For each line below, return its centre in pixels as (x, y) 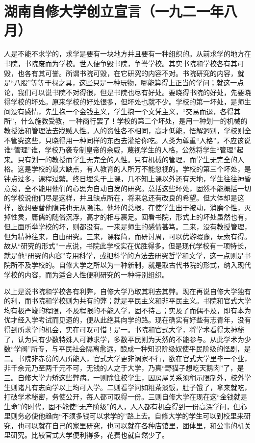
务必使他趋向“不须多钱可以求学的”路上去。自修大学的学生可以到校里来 (131, 416)
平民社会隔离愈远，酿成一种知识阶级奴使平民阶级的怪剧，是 (155, 349)
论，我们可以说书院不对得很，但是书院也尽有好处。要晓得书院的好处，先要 (124, 92)
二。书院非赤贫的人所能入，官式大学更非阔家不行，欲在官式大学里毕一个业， (127, 358)
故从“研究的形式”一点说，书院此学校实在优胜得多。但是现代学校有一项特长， (127, 246)
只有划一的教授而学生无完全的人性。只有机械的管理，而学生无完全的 (127, 159)
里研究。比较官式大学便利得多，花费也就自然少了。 (86, 435)
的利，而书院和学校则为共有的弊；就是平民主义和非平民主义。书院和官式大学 (127, 301)
